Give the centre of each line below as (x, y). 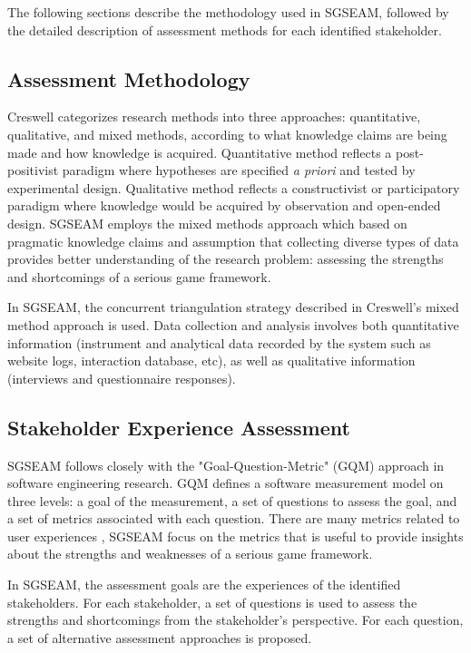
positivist (33, 170)
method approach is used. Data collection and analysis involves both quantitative (233, 324)
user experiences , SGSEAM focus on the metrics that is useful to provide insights (235, 536)
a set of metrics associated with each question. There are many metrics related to (234, 518)
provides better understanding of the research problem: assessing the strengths (226, 259)
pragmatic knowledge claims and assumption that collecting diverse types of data (233, 241)
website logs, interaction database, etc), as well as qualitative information (211, 361)
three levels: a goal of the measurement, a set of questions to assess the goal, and (232, 500)
